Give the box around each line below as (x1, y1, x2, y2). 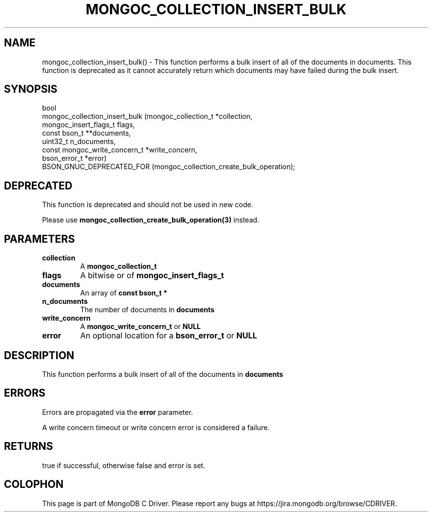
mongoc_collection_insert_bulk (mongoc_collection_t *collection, (42, 112, 252, 121)
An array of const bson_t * (80, 289, 167, 297)
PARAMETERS (4, 232, 75, 245)
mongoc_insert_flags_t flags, (42, 120, 135, 129)
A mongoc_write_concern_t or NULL (80, 322, 201, 331)
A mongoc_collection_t (80, 262, 157, 271)
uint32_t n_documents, (42, 137, 116, 146)
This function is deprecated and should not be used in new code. (42, 200, 253, 209)
